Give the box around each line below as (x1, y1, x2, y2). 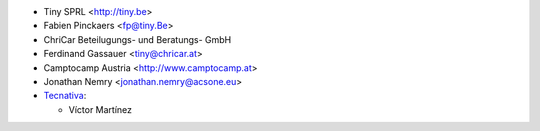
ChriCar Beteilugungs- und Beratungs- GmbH (43, 33, 232, 45)
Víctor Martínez (68, 103, 133, 115)
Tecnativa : (43, 90, 87, 102)
